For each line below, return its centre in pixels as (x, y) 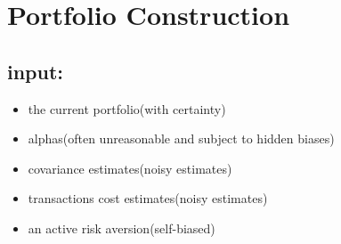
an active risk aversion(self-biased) (122, 228)
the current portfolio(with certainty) (127, 108)
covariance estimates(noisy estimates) (130, 168)
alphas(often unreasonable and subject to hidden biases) (181, 138)
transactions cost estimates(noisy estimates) (148, 198)
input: (36, 71)
